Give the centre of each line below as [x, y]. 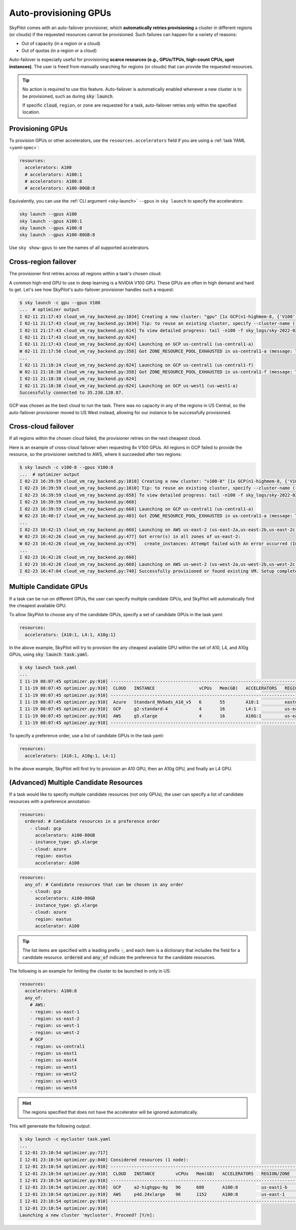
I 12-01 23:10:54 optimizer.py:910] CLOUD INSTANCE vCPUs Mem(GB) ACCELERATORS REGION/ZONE [155, 1173]
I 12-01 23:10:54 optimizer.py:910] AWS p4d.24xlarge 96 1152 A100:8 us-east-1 [152, 1194]
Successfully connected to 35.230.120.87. [72, 393]
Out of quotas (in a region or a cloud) [59, 50]
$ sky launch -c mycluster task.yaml [65, 1139]
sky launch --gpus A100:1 [51, 221]
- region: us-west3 [54, 1081]
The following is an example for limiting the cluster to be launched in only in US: [90, 971]
